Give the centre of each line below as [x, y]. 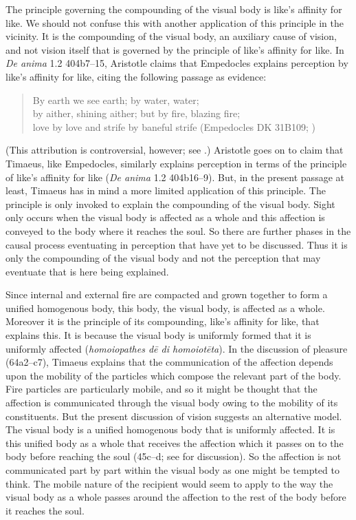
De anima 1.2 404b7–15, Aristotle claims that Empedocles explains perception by [177, 63]
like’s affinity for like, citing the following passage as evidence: [136, 76]
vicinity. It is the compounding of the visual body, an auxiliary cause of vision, [171, 36]
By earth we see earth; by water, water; [116, 100]
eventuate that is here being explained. [87, 271]
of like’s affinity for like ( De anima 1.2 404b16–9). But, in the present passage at [175, 177]
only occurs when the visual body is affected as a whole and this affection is [165, 217]
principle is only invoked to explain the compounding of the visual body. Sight [170, 204]
